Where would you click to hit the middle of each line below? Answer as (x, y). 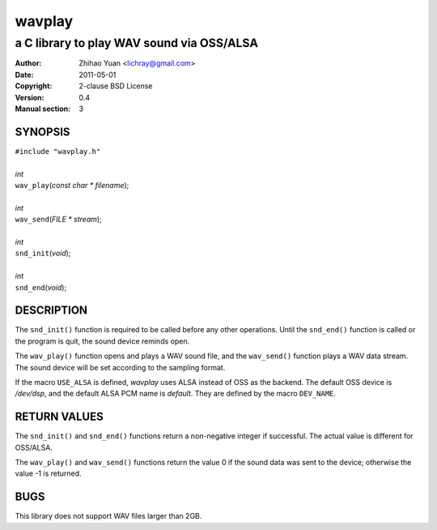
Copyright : (34, 86)
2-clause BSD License (116, 86)
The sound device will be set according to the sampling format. (120, 367)
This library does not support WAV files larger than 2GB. (108, 516)
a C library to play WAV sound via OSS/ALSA (137, 43)
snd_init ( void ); (43, 253)
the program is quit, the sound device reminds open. (102, 341)
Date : (24, 75)
